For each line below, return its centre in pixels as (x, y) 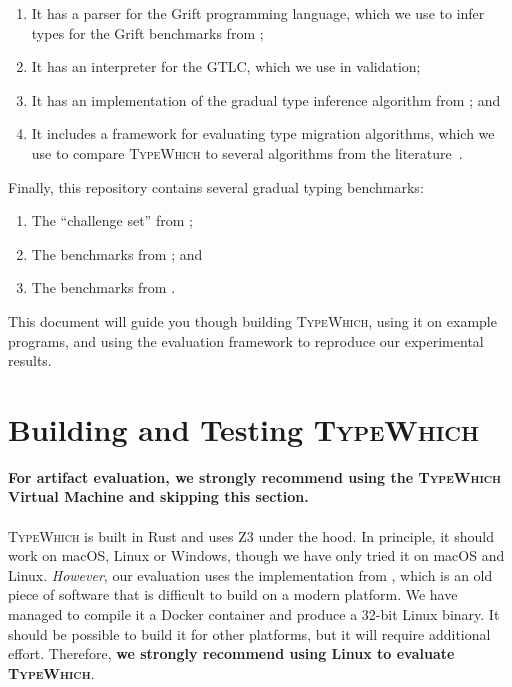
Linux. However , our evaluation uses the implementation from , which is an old (250, 574)
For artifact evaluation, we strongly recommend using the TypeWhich (255, 476)
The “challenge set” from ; (112, 220)
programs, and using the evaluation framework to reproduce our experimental (246, 340)
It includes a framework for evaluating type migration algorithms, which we (263, 133)
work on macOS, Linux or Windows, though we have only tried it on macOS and (256, 555)
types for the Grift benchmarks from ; (147, 32)
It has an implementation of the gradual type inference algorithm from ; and (266, 99)
